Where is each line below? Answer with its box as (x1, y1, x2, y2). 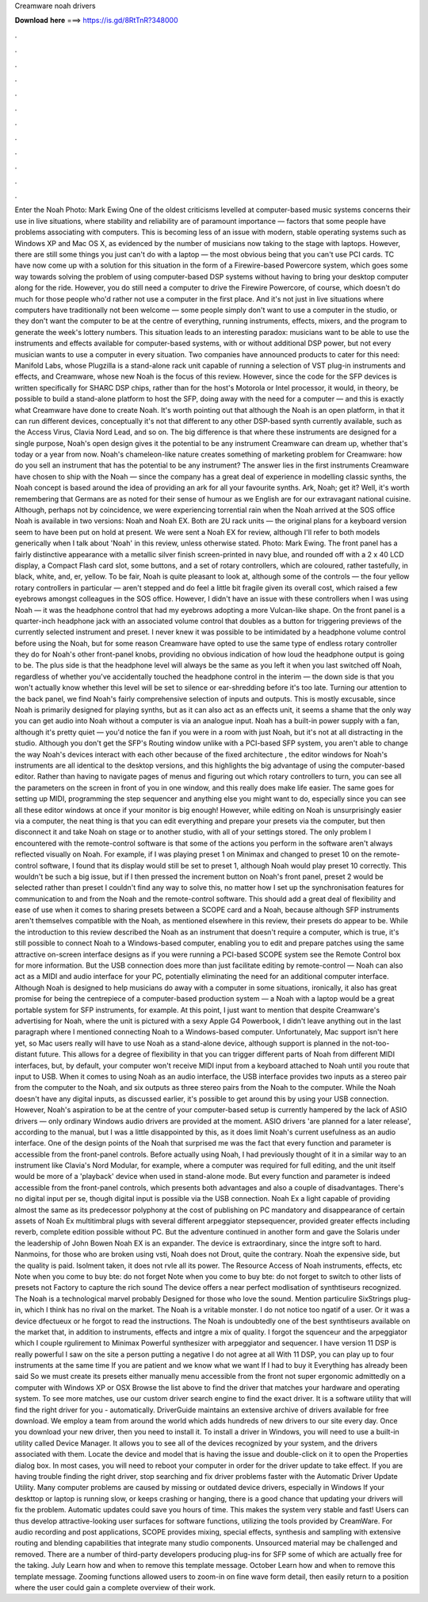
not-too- (361, 1038, 390, 1048)
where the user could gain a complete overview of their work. (14, 1582, 216, 1592)
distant (14, 1049, 37, 1059)
